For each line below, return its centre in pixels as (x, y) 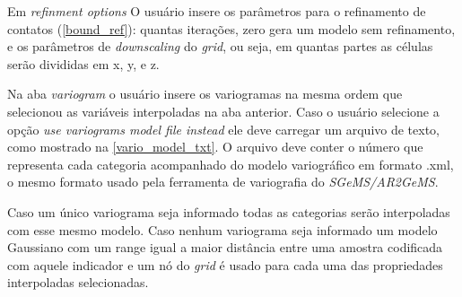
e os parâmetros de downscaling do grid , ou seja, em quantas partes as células (220, 46)
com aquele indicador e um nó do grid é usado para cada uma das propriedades (225, 264)
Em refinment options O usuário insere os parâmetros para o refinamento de (217, 11)
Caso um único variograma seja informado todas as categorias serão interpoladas (229, 211)
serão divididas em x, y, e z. (83, 63)
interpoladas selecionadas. (78, 282)
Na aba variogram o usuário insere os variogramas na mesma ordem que (205, 94)
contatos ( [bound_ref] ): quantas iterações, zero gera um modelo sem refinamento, (231, 28)
